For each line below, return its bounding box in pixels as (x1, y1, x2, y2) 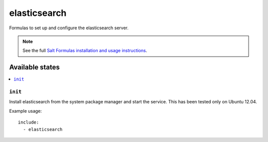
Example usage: (9, 108, 42, 114)
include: (18, 120, 39, 125)
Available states (9, 63, 60, 71)
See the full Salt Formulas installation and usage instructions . (22, 48, 147, 54)
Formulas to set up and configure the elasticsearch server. (9, 25, 129, 31)
